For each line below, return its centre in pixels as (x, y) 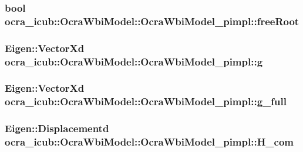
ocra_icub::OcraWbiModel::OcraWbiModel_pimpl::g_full (146, 101)
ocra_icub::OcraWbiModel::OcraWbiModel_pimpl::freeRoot (152, 21)
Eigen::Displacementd (57, 128)
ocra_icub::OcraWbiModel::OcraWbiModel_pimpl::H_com (149, 142)
